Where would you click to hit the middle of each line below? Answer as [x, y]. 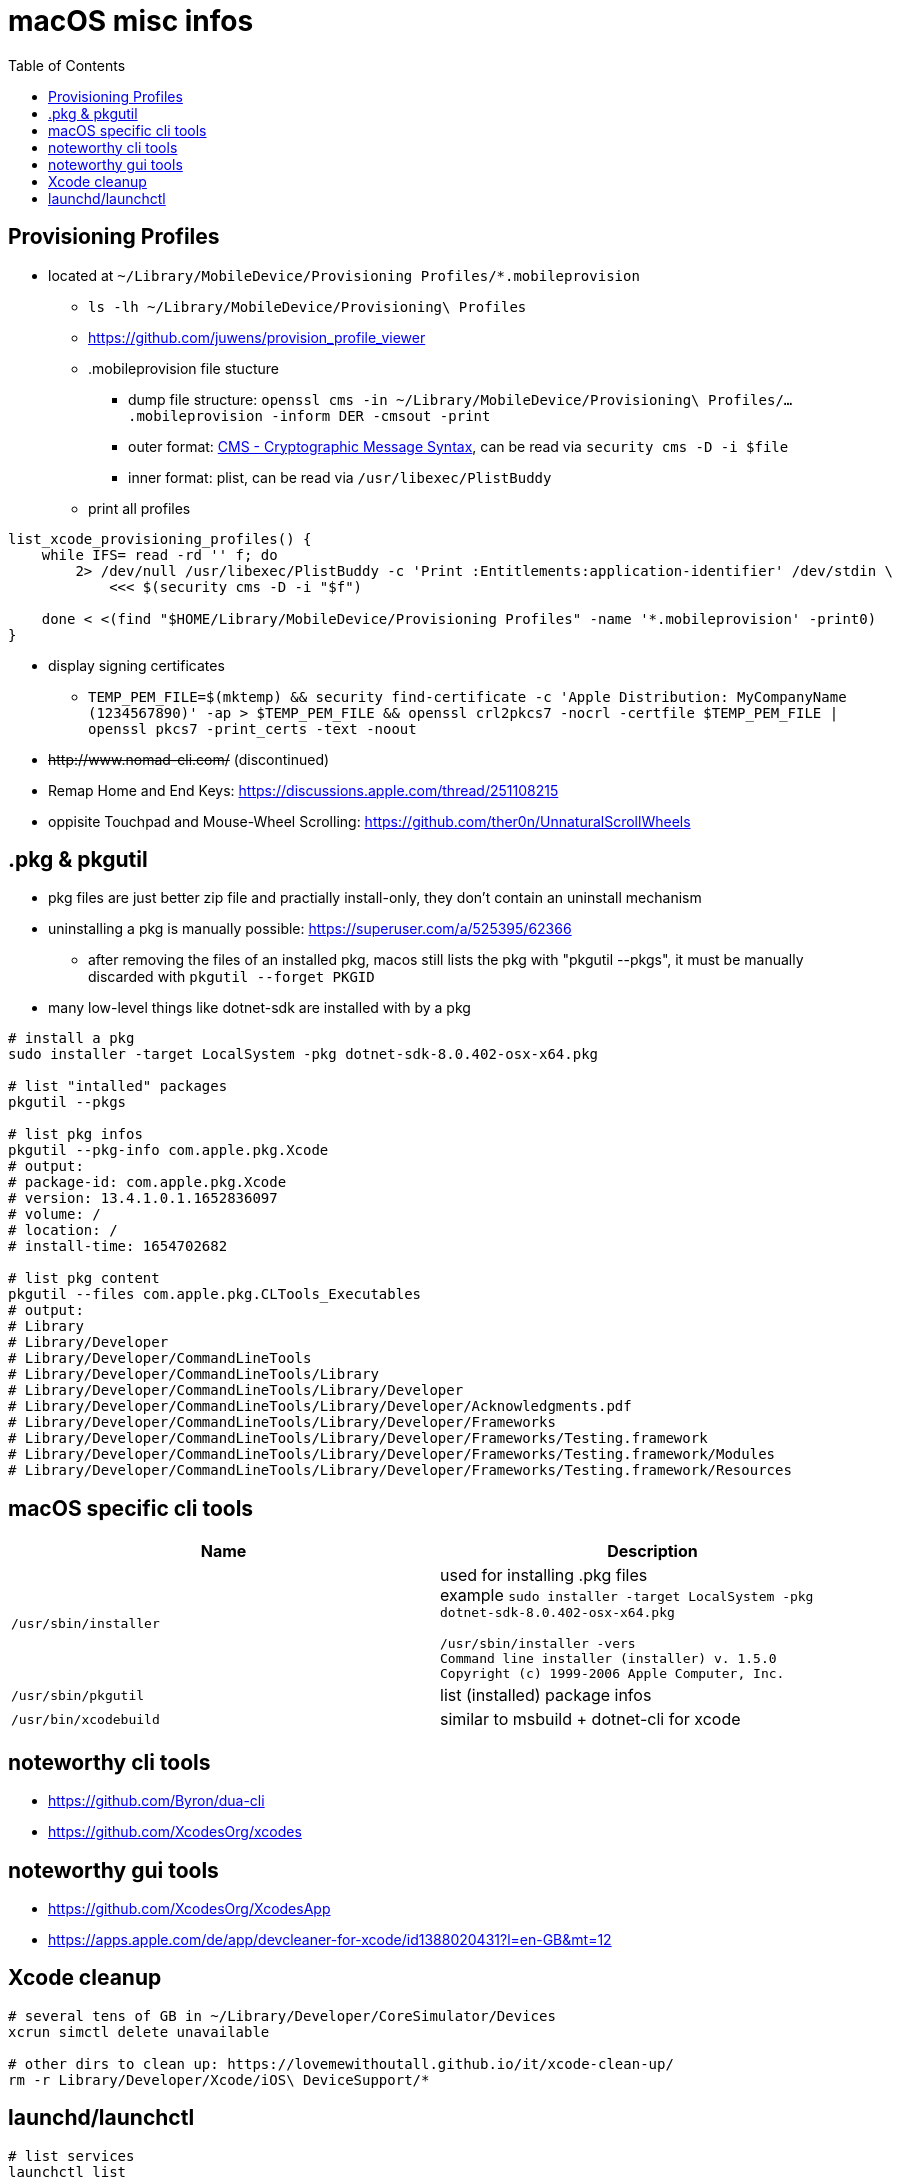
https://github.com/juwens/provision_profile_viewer [257, 337]
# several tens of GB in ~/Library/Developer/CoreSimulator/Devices [282, 2015]
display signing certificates [136, 665]
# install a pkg [71, 1038]
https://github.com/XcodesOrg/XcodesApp [189, 1908]
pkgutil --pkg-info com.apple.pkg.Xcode [168, 1150]
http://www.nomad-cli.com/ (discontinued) [189, 759]
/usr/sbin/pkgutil [78, 1695]
